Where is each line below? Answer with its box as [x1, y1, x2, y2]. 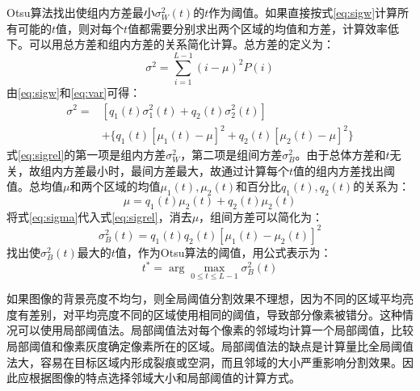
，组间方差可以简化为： [199, 208, 324, 225]
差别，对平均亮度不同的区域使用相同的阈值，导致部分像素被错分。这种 [28, 305, 402, 322]
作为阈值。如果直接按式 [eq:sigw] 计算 [208, 4, 398, 20]
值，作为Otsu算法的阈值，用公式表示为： [115, 243, 332, 260]
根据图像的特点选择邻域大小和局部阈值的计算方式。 [28, 369, 300, 386]
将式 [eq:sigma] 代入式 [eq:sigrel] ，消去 [6, 208, 192, 225]
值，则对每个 [56, 19, 124, 36]
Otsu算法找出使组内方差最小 [6, 4, 155, 20]
